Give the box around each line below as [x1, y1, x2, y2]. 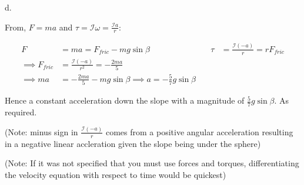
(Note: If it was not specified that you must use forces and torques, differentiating [5, 157, 299, 169]
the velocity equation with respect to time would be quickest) [5, 168, 226, 180]
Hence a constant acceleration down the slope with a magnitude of [5, 94, 245, 107]
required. [5, 105, 37, 118]
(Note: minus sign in [5, 125, 78, 138]
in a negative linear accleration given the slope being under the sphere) [5, 137, 261, 149]
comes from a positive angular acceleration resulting [105, 125, 293, 138]
